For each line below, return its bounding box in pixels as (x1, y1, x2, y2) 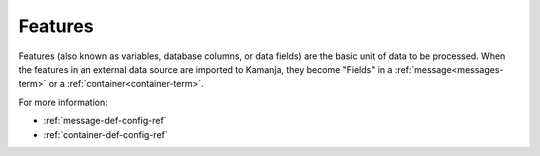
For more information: (18, 96, 109, 108)
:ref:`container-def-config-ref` (43, 128, 169, 140)
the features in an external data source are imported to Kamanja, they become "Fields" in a (18, 63, 393, 75)
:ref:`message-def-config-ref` (43, 115, 167, 127)
